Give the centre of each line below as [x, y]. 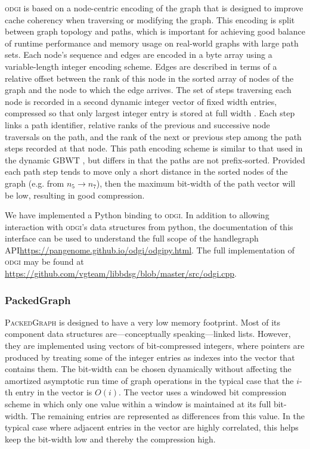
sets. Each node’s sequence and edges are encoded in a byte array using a [139, 55]
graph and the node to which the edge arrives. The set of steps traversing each [148, 90]
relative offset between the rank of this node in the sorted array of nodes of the [149, 78]
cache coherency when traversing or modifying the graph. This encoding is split [150, 19]
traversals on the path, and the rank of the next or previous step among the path [153, 136]
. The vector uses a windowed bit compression [203, 392]
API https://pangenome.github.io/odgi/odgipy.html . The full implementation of [150, 250]
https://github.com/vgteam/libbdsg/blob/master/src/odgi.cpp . [121, 273]
